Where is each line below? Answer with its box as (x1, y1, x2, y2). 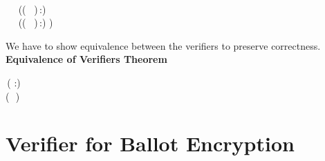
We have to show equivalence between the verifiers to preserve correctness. (6, 38, 321, 53)
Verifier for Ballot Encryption (6, 129, 295, 158)
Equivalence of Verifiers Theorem (6, 52, 167, 66)
